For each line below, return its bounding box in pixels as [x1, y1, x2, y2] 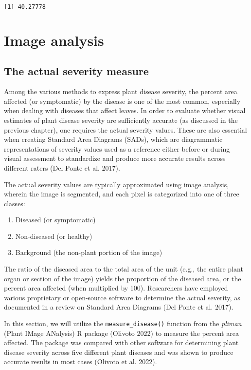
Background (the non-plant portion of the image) [15, 247, 162, 257]
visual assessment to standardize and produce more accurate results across [4, 153, 226, 163]
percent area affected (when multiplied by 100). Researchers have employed [4, 283, 228, 293]
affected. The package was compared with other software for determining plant [4, 337, 239, 348]
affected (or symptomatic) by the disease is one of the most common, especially [4, 96, 241, 106]
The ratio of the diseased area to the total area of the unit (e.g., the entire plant [4, 264, 243, 274]
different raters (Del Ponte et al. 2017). [4, 162, 120, 173]
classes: [4, 198, 25, 208]
